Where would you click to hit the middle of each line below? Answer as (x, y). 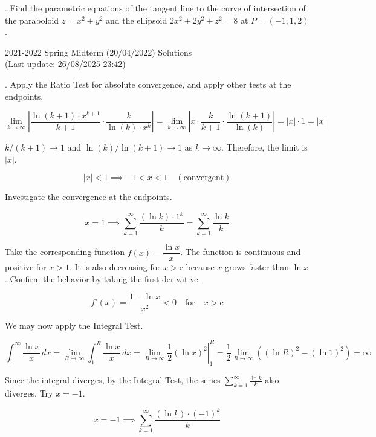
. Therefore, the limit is (264, 147)
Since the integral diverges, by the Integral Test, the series (113, 380)
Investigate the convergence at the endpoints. (89, 197)
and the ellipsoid (137, 20)
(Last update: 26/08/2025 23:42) (65, 64)
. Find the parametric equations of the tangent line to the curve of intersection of (155, 8)
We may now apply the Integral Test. (74, 325)
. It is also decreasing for (115, 267)
